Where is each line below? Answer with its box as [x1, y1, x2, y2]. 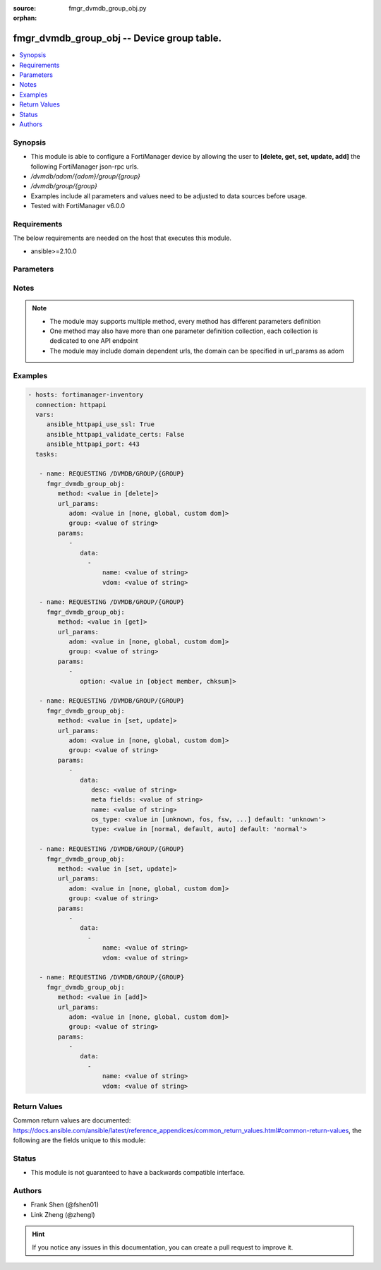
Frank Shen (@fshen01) [30, 1200, 99, 1209]
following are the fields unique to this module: [13, 1136, 146, 1144]
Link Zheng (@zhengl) [30, 1210, 95, 1218]
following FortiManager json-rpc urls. [30, 162, 139, 171]
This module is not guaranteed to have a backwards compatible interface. [30, 1168, 246, 1177]
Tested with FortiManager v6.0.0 [30, 202, 126, 210]
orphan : [13, 14, 37, 23]
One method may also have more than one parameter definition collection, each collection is [49, 327, 318, 335]
